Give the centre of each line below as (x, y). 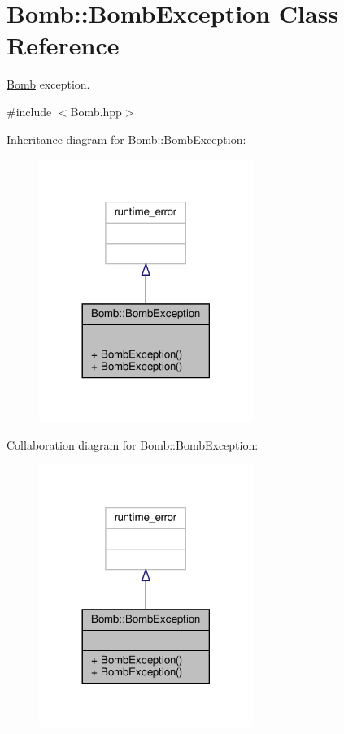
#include (29, 111)
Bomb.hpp (96, 111)
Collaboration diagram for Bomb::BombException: (133, 444)
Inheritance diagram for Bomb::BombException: (126, 139)
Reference (63, 45)
